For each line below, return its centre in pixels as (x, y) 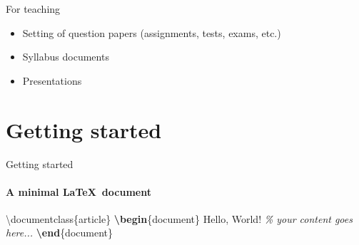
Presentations (52, 80)
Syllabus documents (66, 57)
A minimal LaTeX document (79, 191)
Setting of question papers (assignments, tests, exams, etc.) (152, 32)
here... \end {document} (60, 233)
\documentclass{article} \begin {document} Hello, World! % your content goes (179, 218)
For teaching (33, 9)
